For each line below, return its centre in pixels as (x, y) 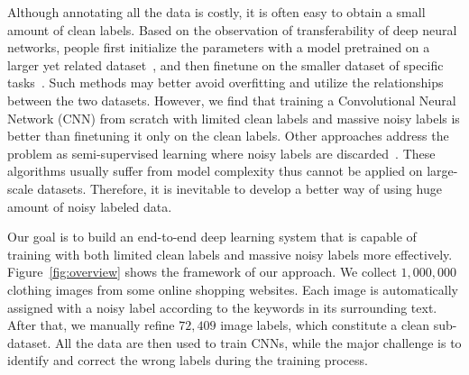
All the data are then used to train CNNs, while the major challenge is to (258, 342)
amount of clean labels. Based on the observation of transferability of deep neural (232, 29)
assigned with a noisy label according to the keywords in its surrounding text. (222, 307)
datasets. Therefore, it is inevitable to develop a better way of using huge (239, 188)
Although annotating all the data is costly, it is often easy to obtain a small (216, 12)
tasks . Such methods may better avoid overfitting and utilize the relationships (225, 82)
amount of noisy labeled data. (90, 206)
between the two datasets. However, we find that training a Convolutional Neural (232, 100)
